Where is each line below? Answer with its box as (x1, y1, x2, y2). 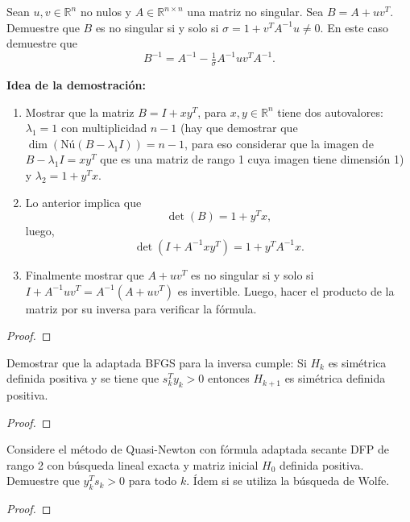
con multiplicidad (60, 119, 147, 136)
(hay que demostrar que (180, 119, 298, 136)
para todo (128, 472, 177, 489)
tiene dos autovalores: (277, 103, 383, 120)
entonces (208, 370, 250, 387)
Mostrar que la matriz (25, 103, 135, 120)
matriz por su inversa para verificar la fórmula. (25, 300, 257, 317)
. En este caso (320, 19, 388, 35)
